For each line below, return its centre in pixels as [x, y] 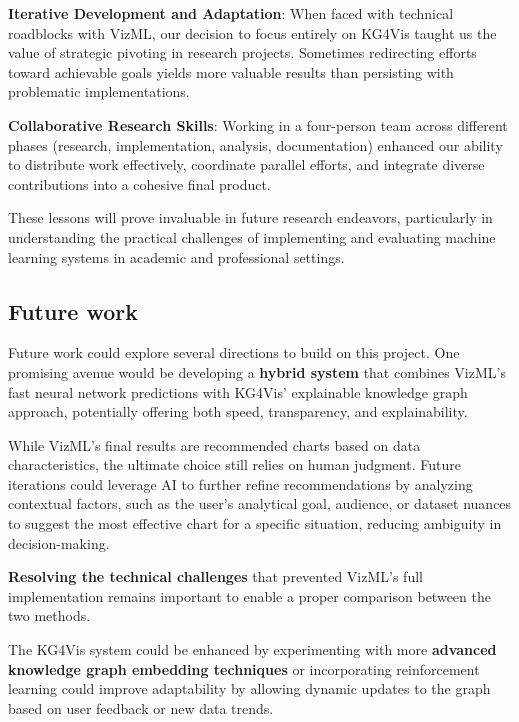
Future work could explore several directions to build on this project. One [234, 352]
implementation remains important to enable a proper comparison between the [249, 595]
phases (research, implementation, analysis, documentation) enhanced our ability [255, 144]
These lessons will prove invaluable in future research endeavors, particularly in [250, 217]
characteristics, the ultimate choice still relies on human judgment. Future [234, 464]
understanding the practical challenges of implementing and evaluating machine [252, 236]
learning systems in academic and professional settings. [176, 256]
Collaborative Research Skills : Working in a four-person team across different [258, 124]
